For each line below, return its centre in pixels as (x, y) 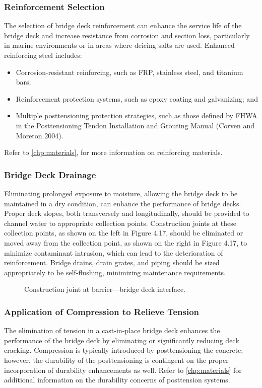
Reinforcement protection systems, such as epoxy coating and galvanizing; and (137, 98)
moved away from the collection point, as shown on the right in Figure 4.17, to (126, 242)
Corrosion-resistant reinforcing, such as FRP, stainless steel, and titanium (129, 72)
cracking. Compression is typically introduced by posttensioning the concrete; (124, 350)
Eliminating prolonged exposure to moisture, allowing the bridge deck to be (121, 193)
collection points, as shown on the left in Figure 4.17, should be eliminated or (124, 233)
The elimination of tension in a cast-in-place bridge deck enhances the (112, 330)
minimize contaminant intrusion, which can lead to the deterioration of (114, 252)
